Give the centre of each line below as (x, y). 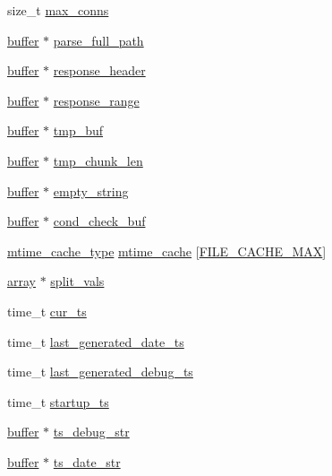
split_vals (77, 281)
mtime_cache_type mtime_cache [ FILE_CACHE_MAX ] (167, 251)
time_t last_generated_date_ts (96, 341)
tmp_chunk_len (98, 160)
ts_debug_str (91, 432)
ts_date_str (87, 461)
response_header (99, 70)
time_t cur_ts (47, 311)
